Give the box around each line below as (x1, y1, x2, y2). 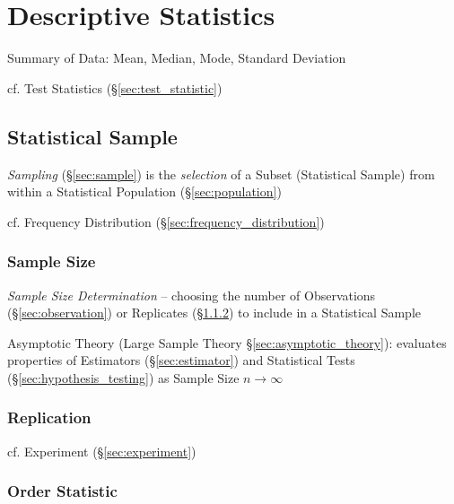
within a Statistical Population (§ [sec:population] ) (7, 182, 282, 201)
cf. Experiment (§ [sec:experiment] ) (7, 441, 196, 460)
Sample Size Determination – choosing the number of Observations (7, 285, 376, 304)
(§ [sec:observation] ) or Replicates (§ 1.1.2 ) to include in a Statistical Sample (7, 303, 421, 322)
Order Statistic (7, 480, 118, 502)
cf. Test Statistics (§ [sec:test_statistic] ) (7, 78, 223, 97)
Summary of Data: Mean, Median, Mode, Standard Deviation (7, 48, 346, 67)
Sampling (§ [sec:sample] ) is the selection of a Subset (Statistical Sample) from (7, 164, 435, 183)
